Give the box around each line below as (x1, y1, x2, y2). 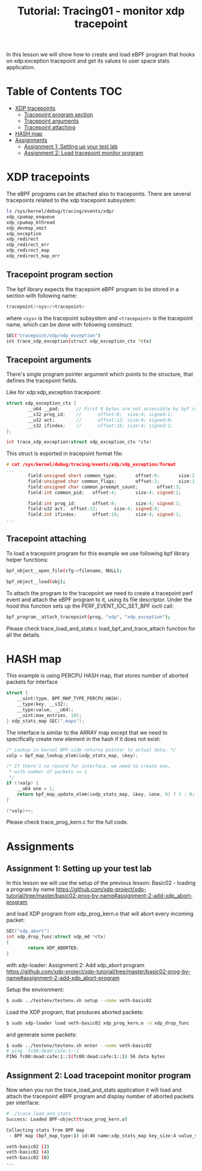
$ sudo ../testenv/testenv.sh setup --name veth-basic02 (6, 997, 152, 1003)
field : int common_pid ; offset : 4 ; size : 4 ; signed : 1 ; (28, 489, 182, 495)
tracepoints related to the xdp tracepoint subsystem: (6, 197, 136, 204)
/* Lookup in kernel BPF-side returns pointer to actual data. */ (6, 747, 176, 753)
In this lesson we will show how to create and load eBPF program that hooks (6, 51, 195, 58)
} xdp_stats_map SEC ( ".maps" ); (6, 718, 85, 724)
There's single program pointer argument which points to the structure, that (6, 371, 194, 378)
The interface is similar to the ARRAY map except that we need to (6, 729, 168, 736)
